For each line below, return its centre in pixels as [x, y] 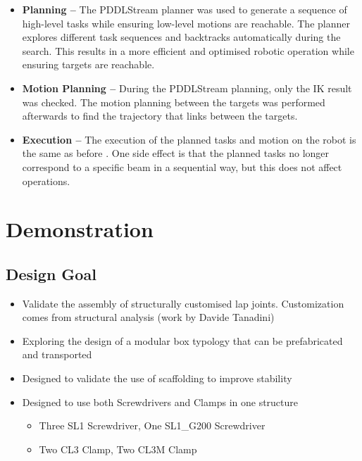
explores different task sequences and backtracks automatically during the [181, 37]
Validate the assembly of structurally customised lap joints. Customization [183, 303]
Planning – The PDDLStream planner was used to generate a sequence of [185, 9]
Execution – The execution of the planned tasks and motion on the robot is [189, 139]
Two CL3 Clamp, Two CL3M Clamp [118, 449]
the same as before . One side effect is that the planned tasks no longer [176, 153]
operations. [46, 181]
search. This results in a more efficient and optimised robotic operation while [188, 50]
